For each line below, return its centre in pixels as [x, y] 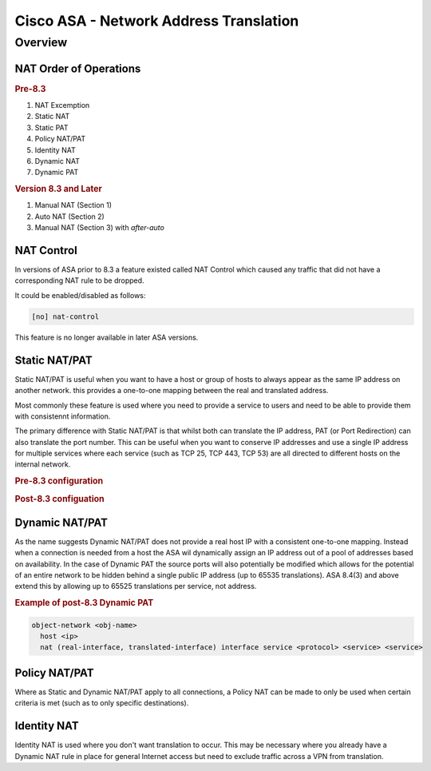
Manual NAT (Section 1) [73, 205]
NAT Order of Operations [78, 68]
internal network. [43, 464]
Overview [41, 42]
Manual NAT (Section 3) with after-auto [100, 228]
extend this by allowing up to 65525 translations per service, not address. [136, 586]
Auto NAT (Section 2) [70, 217]
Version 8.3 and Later [59, 189]
